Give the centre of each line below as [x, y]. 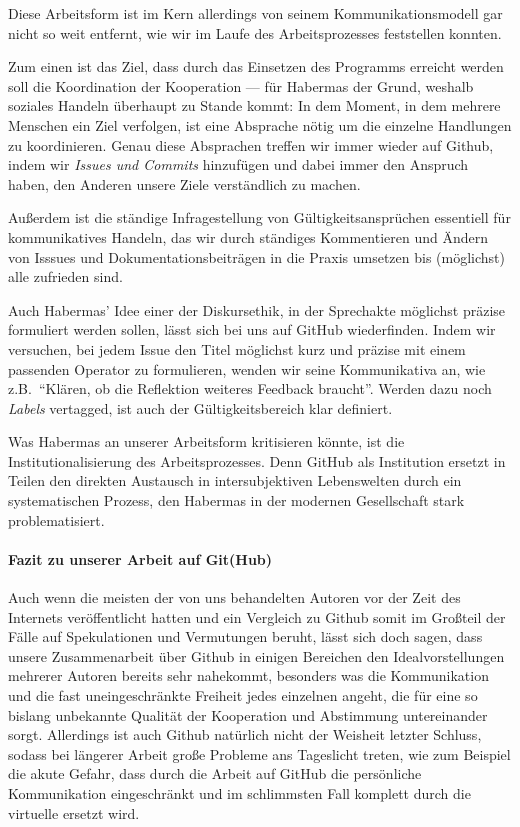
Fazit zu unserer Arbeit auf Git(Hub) [140, 558]
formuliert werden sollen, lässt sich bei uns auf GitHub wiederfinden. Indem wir [252, 329]
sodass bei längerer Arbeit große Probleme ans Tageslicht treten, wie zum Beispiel [259, 753]
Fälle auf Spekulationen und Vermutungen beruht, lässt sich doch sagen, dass [245, 636]
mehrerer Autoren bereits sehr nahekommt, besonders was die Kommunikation [248, 675]
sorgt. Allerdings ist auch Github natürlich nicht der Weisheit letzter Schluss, [245, 734]
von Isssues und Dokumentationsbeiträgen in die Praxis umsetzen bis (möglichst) [256, 256]
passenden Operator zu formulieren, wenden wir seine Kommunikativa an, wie [247, 368]
